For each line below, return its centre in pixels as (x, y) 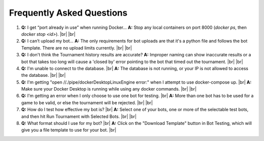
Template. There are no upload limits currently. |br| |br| (77, 48)
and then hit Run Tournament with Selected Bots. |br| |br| (79, 116)
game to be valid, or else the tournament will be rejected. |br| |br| (87, 102)
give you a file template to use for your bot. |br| (69, 130)
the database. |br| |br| (44, 75)
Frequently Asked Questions (68, 13)
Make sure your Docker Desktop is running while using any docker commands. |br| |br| (109, 89)
